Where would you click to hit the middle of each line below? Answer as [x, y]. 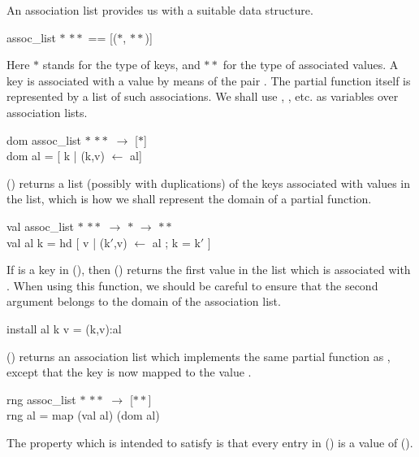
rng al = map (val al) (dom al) [83, 415]
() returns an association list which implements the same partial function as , [199, 356]
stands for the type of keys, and [121, 65]
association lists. [47, 112]
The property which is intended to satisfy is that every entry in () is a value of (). [210, 442]
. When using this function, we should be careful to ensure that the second [192, 285]
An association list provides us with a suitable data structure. [160, 10]
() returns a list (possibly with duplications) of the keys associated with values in [208, 183]
